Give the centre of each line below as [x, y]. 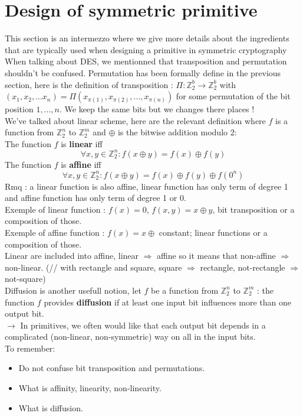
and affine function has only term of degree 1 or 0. [95, 198]
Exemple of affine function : [55, 232]
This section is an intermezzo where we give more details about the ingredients [147, 38]
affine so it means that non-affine [216, 256]
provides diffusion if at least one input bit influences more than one [168, 302]
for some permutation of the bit [233, 96]
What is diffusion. [51, 407]
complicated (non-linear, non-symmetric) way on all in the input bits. [130, 337]
